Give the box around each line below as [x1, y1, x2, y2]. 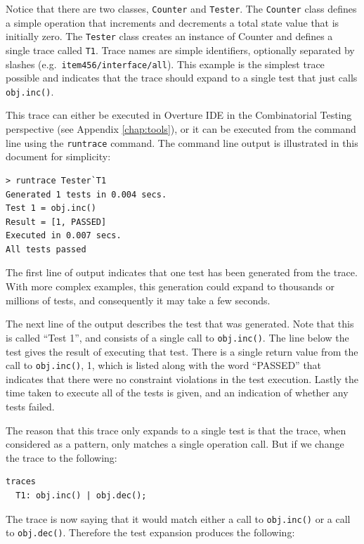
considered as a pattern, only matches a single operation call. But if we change [6, 436, 344, 451]
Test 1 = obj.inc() [6, 203, 96, 214]
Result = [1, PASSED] [6, 216, 107, 227]
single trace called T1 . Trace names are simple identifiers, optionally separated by [6, 42, 355, 57]
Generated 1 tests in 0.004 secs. [6, 189, 167, 200]
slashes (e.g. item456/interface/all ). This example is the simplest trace [6, 56, 325, 71]
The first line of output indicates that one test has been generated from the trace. [6, 265, 358, 280]
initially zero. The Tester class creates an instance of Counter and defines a [6, 29, 333, 44]
